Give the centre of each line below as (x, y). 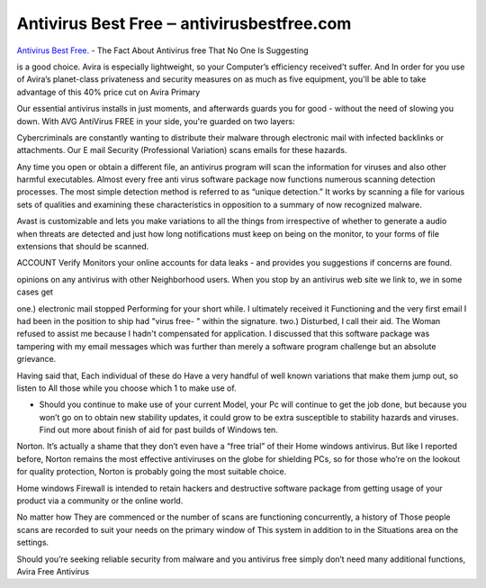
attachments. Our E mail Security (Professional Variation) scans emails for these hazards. (182, 150)
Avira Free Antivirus (53, 571)
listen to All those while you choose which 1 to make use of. (127, 388)
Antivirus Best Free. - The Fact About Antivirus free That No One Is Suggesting (163, 50)
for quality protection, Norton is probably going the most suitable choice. (152, 472)
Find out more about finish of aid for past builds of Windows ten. (158, 430)
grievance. (36, 359)
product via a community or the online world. (100, 501)
